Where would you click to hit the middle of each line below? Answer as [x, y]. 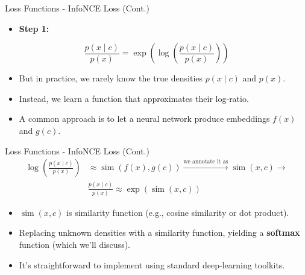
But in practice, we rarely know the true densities [111, 78]
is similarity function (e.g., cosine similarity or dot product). [178, 212]
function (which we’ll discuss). [74, 245]
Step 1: [34, 28]
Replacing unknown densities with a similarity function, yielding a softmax [159, 232]
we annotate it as [206, 162]
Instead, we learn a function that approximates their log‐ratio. [134, 98]
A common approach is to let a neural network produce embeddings [144, 119]
